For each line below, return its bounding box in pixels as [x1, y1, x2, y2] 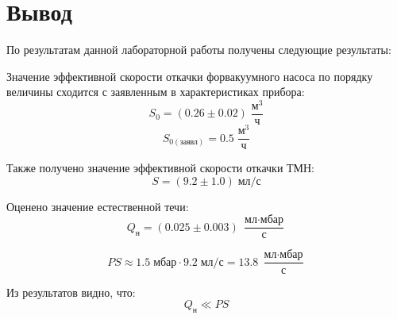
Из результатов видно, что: [6, 283, 136, 300]
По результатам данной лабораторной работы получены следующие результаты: [6, 41, 391, 58]
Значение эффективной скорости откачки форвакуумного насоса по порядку [6, 67, 373, 84]
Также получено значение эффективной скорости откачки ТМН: [6, 159, 314, 176]
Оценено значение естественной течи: [6, 198, 189, 214]
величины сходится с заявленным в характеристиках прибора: [6, 83, 305, 100]
